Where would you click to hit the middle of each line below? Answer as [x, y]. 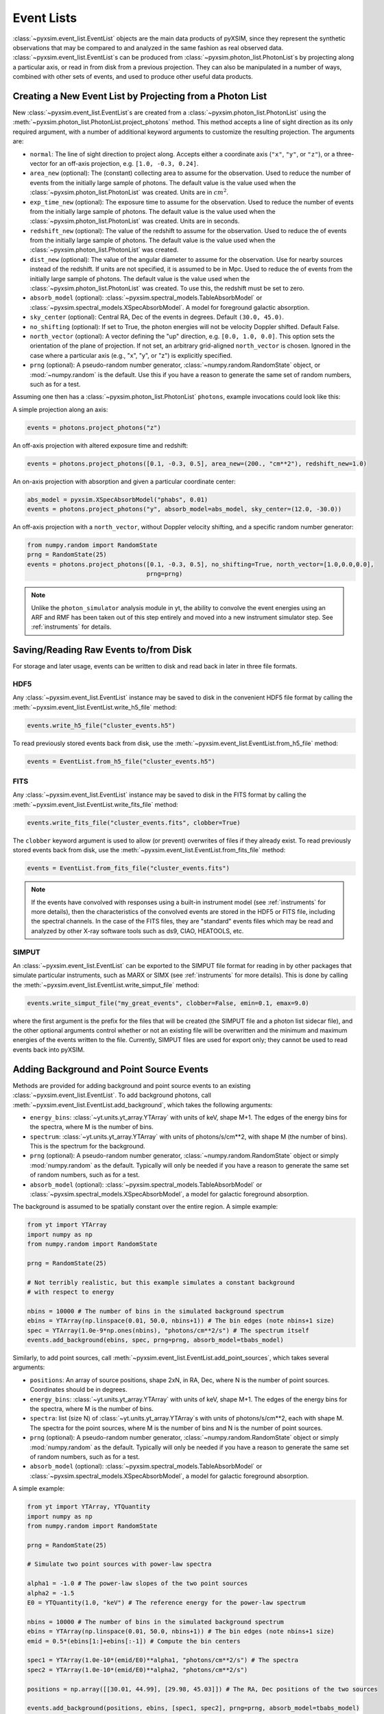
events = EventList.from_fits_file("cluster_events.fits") [128, 868]
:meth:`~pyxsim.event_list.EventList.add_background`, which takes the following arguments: [143, 1105]
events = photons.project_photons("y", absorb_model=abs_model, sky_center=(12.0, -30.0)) [184, 509]
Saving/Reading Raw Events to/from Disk [102, 650]
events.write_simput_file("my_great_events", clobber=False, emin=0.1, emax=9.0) [168, 1003]
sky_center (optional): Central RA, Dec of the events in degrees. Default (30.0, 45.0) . [157, 317]
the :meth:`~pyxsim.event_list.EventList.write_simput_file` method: [106, 985]
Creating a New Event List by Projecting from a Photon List [140, 96]
